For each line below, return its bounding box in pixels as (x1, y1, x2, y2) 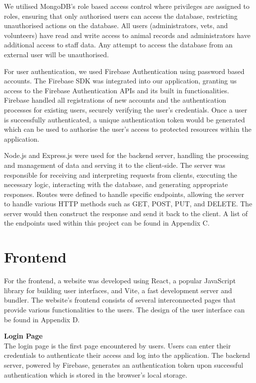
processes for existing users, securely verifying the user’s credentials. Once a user (4, 104, 248, 115)
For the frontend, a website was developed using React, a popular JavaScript (4, 275, 236, 286)
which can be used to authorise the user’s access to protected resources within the (4, 124, 252, 134)
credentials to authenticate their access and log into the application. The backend (4, 350, 250, 360)
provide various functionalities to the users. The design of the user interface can (4, 304, 245, 314)
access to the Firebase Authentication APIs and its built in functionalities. (4, 85, 229, 95)
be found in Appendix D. (4, 314, 80, 324)
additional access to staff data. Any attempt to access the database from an (4, 39, 233, 50)
